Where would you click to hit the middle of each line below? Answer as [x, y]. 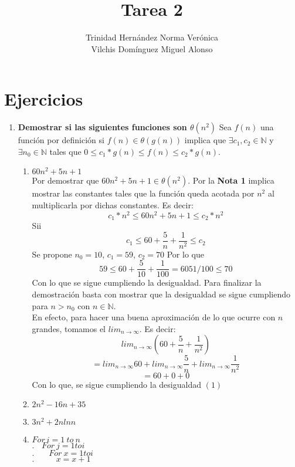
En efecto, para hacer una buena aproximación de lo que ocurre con [154, 317]
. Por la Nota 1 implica [231, 180]
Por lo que [185, 254]
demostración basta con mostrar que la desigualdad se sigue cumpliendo [161, 294]
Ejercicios [44, 99]
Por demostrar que [65, 180]
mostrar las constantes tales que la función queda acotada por [143, 193]
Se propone [52, 254]
